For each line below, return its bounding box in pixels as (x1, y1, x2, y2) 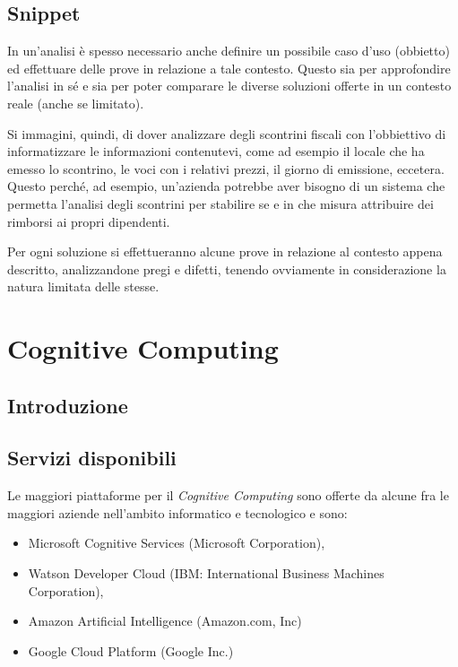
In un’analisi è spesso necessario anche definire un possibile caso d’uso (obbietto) (7, 41, 450, 60)
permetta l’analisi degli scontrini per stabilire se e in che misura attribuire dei (7, 194, 434, 212)
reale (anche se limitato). (7, 93, 144, 112)
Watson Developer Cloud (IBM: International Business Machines (28, 564, 385, 583)
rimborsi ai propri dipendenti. (7, 212, 170, 230)
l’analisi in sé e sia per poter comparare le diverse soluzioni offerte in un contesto (7, 76, 452, 95)
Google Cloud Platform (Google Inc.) (28, 641, 234, 660)
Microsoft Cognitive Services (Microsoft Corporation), (28, 533, 325, 552)
